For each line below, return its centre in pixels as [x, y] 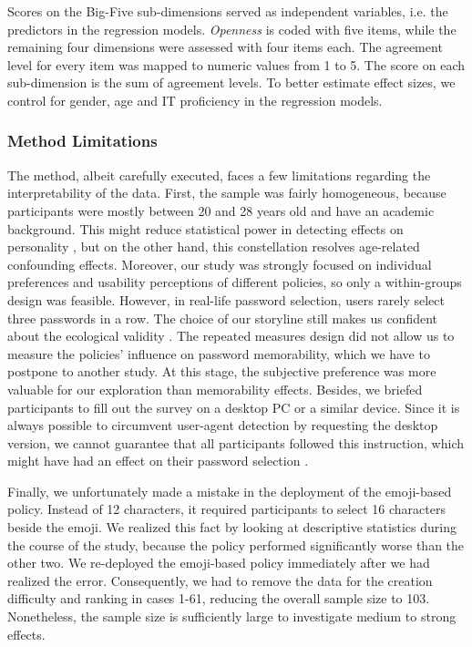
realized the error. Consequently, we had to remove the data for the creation [220, 580]
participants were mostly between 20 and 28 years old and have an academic [221, 210]
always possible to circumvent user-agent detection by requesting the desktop [223, 425]
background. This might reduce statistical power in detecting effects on [205, 228]
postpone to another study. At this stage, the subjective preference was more [222, 371]
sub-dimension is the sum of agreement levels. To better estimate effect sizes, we [231, 82]
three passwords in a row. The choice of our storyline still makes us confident [223, 318]
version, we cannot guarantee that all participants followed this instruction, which [236, 442]
